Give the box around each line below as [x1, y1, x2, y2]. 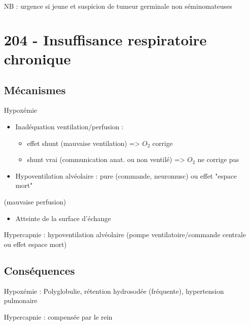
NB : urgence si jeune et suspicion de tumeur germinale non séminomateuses [4, 1, 232, 11]
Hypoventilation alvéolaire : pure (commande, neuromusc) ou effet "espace [15, 170, 237, 181]
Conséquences [4, 263, 75, 278]
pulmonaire [4, 295, 38, 305]
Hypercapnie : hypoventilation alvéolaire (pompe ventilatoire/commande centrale [4, 229, 246, 240]
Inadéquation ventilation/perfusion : [15, 121, 124, 131]
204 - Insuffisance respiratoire [4, 29, 207, 49]
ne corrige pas [197, 154, 239, 164]
